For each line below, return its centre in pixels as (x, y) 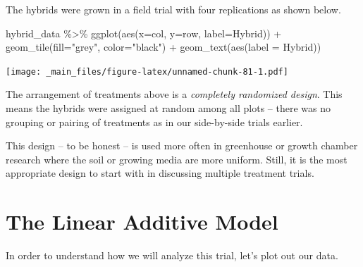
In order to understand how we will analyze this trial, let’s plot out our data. (172, 255)
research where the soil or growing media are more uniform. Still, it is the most (177, 159)
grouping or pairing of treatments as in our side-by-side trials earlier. (154, 122)
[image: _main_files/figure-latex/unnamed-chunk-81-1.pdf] (147, 72)
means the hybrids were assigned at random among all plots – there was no (168, 108)
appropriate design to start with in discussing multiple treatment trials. (160, 173)
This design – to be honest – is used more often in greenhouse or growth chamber (182, 145)
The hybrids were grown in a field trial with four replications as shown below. (173, 9)
